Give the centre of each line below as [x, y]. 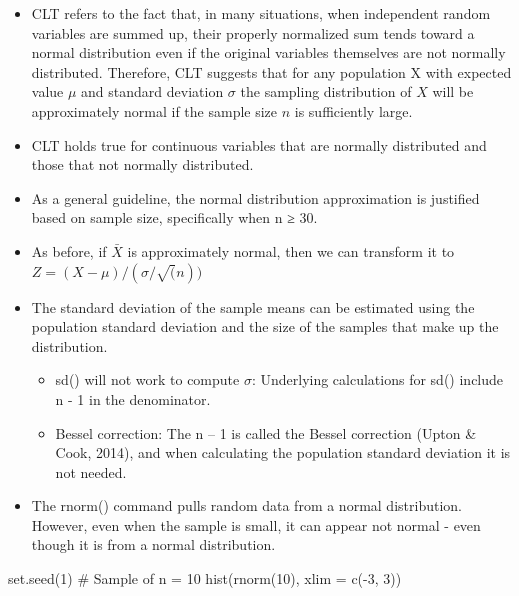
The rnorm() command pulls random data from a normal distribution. [246, 505]
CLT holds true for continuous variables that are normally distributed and [259, 144]
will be [453, 91]
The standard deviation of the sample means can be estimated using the [253, 306]
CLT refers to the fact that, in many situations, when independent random [261, 13]
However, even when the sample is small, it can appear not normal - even [256, 524]
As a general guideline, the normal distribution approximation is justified [255, 197]
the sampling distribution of [326, 91]
